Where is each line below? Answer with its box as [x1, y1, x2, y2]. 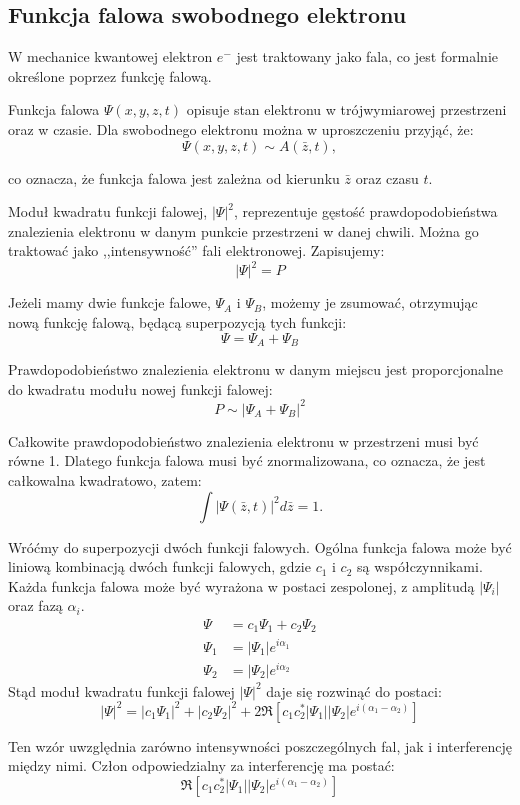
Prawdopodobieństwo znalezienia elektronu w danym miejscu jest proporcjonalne [8, 359, 503, 380]
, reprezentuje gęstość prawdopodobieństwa [233, 201, 498, 222]
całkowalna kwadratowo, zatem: [8, 469, 202, 490]
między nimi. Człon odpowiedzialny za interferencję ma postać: [8, 755, 395, 776]
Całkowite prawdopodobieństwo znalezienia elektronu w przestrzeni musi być [8, 430, 479, 451]
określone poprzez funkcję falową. [8, 65, 212, 86]
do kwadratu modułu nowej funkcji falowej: [8, 378, 273, 399]
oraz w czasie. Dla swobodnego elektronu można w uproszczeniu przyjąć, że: [8, 118, 474, 139]
